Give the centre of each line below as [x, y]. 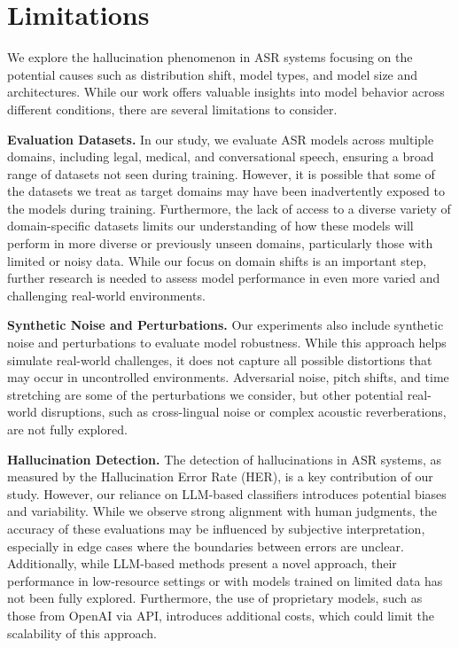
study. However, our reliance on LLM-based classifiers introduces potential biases [227, 493]
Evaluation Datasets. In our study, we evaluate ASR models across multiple [221, 139]
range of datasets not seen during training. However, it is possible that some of [221, 173]
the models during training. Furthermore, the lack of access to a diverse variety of [229, 208]
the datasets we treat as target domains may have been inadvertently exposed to [226, 191]
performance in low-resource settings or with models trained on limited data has [225, 580]
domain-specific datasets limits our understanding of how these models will [210, 226]
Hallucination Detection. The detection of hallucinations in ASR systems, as [224, 459]
